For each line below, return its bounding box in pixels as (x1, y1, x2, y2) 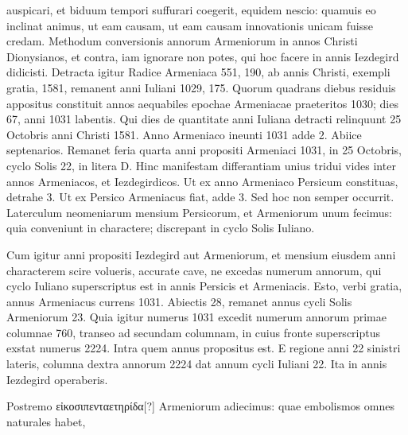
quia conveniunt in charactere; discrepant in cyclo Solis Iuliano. (6, 219, 315, 236)
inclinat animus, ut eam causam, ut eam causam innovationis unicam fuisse (6, 17, 373, 33)
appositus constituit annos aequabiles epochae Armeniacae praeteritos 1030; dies (6, 95, 398, 111)
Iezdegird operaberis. (6, 371, 108, 387)
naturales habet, (6, 413, 86, 429)
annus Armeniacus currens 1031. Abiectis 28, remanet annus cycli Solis (6, 293, 352, 309)
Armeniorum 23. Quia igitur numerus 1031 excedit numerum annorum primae (6, 309, 387, 325)
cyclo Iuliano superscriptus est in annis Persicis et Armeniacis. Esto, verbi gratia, (6, 278, 402, 294)
